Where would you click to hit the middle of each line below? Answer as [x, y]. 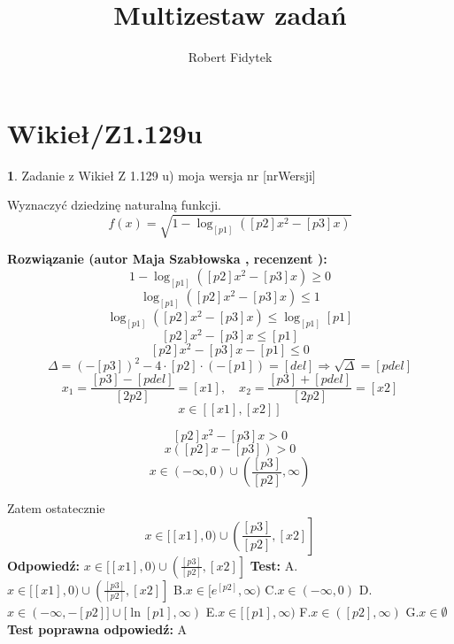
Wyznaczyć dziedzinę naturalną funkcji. [114, 205]
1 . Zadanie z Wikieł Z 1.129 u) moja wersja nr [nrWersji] [162, 175]
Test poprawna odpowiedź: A [97, 629]
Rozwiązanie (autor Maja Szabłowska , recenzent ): [167, 259]
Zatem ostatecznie [56, 508]
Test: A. [274, 565]
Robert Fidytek [230, 57]
